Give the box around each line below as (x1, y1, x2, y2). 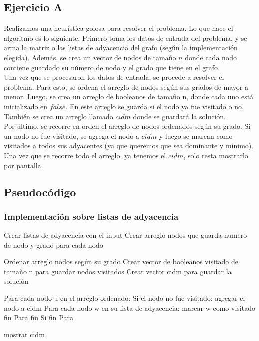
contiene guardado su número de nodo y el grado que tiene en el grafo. (4, 62, 220, 72)
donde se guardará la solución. (133, 111, 226, 121)
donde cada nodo (185, 52, 237, 62)
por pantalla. (4, 160, 43, 170)
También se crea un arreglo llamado (4, 111, 113, 121)
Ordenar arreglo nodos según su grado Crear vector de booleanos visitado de (4, 256, 238, 267)
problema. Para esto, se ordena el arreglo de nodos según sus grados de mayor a (4, 81, 249, 92)
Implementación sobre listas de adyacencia (4, 210, 179, 222)
